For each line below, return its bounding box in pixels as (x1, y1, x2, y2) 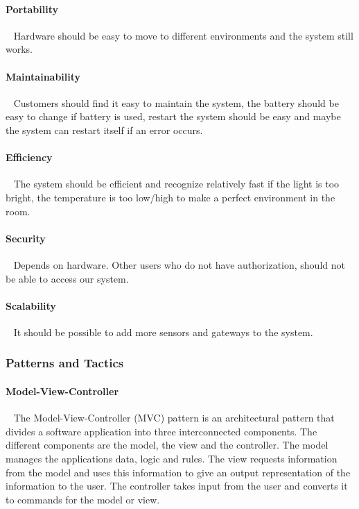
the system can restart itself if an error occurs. (6, 122, 203, 137)
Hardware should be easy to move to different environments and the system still (13, 28, 353, 42)
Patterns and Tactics (6, 354, 124, 372)
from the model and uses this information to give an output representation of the (6, 465, 351, 479)
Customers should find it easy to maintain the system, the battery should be (13, 95, 339, 110)
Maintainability (6, 69, 81, 83)
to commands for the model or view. (6, 492, 160, 506)
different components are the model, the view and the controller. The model (6, 437, 329, 452)
